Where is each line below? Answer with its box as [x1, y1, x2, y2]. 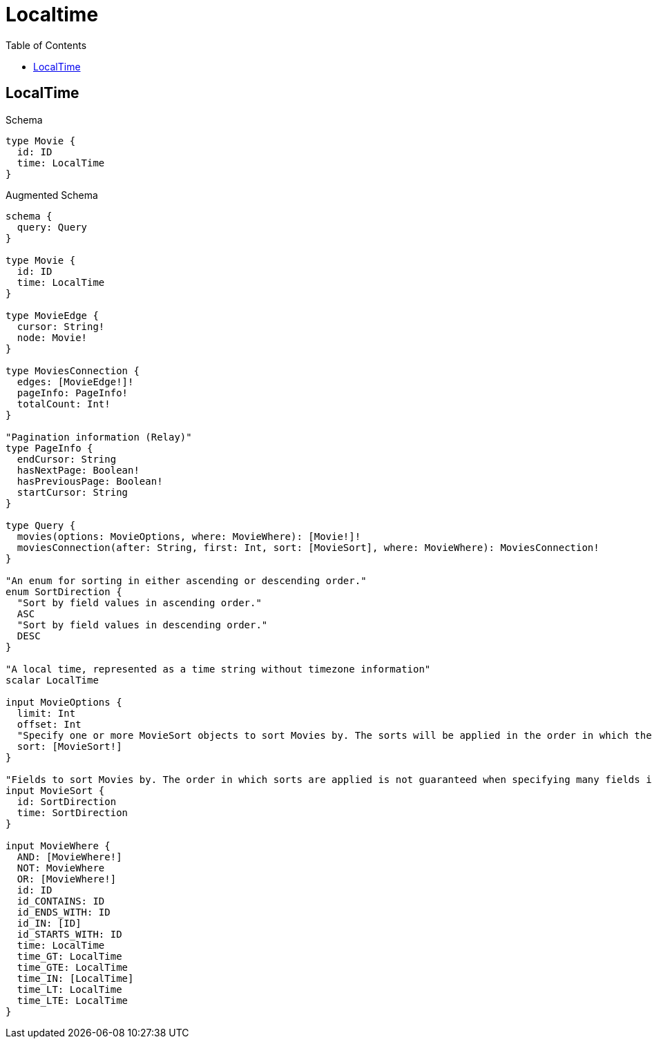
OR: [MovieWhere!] [17, 873, 117, 884]
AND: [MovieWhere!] [17, 851, 122, 862]
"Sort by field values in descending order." [17, 619, 268, 630]
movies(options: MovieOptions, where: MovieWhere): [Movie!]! [17, 530, 361, 542]
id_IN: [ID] [17, 917, 81, 929]
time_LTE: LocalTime [17, 994, 128, 1006]
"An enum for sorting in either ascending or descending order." [6, 574, 367, 586]
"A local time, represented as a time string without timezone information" [6, 663, 431, 675]
